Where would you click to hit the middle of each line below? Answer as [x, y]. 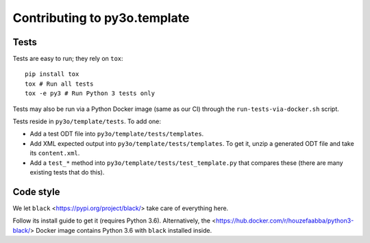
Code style [36, 192]
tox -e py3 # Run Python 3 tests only [90, 93]
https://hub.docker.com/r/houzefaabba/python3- [285, 221]
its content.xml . [55, 153]
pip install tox [52, 74]
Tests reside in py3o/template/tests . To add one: [87, 121]
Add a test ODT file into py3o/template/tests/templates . [117, 134]
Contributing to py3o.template [101, 18]
